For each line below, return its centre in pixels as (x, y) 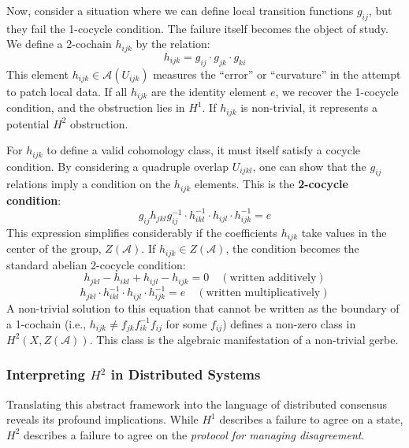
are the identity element (209, 91)
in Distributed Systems (186, 374)
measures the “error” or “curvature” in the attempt (277, 74)
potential (28, 123)
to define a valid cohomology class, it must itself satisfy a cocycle (204, 150)
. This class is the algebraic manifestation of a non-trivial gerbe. (244, 339)
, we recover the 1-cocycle (337, 91)
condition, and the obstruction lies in (96, 107)
